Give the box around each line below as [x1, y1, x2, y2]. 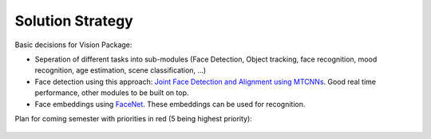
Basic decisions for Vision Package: [14, 40, 132, 50]
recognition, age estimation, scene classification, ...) [34, 66, 207, 75]
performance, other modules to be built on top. [34, 88, 189, 97]
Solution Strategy [14, 12, 133, 30]
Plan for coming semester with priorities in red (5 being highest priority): [14, 113, 253, 123]
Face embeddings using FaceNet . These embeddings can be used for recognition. [34, 99, 306, 109]
